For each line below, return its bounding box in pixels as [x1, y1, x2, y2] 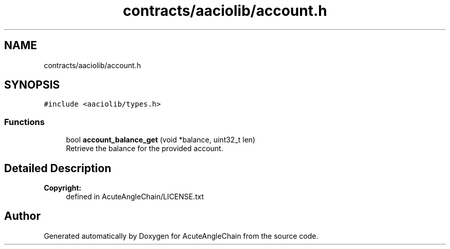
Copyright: [44, 183, 82, 193]
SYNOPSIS [4, 78, 60, 92]
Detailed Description [4, 161, 111, 175]
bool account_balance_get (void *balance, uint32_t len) [66, 135, 255, 144]
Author [4, 210, 41, 223]
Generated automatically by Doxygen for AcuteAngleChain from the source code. [44, 231, 318, 240]
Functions [4, 116, 45, 127]
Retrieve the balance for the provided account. [66, 144, 223, 153]
